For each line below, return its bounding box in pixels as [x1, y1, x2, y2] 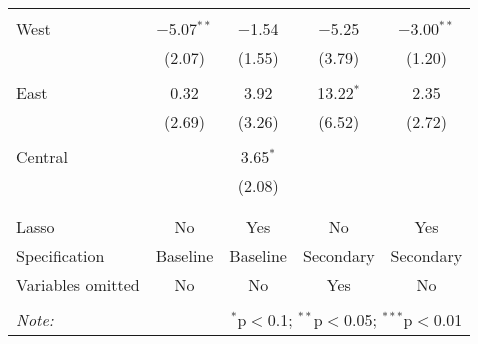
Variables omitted [16, 273, 140, 296]
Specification [16, 244, 105, 267]
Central [16, 145, 69, 168]
